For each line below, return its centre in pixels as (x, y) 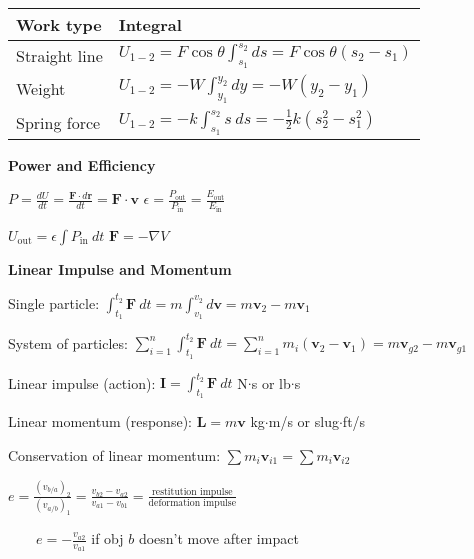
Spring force (58, 122)
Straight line (59, 55)
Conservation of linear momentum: (114, 454)
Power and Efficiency (82, 164)
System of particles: (68, 342)
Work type (59, 24)
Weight (41, 89)
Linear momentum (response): (100, 421)
